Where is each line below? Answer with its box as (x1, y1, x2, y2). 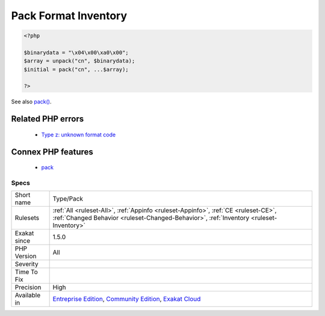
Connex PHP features (11, 147, 93, 157)
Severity (14, 260, 39, 269)
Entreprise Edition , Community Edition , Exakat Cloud (52, 295, 201, 303)
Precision (14, 283, 42, 291)
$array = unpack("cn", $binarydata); (23, 58, 135, 64)
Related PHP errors (11, 114, 84, 124)
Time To (14, 268, 39, 276)
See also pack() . (11, 98, 52, 105)
